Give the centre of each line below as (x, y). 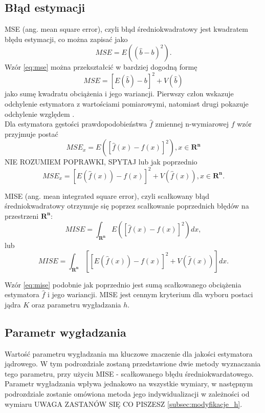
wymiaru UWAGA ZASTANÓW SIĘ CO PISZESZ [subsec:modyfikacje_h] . (124, 404)
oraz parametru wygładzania (76, 304)
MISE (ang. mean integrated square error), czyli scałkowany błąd (107, 195)
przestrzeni (22, 215)
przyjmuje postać (31, 133)
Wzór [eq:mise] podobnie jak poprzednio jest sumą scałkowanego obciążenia (123, 284)
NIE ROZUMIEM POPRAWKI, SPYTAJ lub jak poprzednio (101, 162)
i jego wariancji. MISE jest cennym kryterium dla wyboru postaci (150, 294)
